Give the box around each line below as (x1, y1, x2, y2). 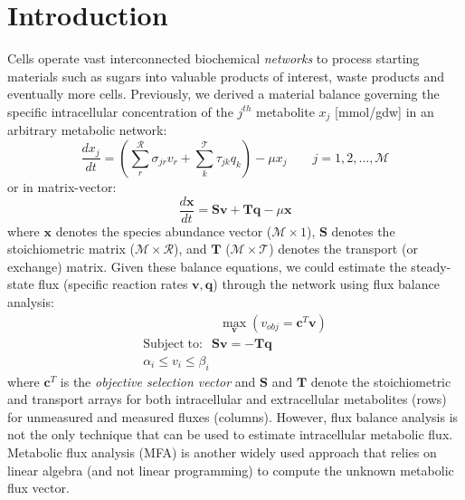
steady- (411, 256, 451, 275)
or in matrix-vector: (7, 177, 117, 196)
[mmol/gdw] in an (335, 101, 434, 120)
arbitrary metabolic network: (7, 120, 167, 139)
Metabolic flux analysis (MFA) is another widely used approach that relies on (7, 443, 437, 462)
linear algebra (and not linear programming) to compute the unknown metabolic (7, 460, 454, 479)
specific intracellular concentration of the (7, 101, 233, 120)
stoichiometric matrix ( (7, 239, 135, 258)
